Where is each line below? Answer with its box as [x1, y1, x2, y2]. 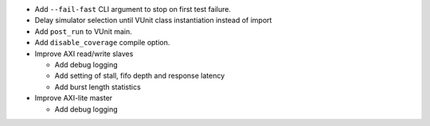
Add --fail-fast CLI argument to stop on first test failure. [34, 5, 231, 13]
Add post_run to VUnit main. [34, 26, 132, 36]
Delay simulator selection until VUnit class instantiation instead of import [34, 16, 272, 25]
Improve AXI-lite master [34, 94, 113, 103]
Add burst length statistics [54, 82, 141, 91]
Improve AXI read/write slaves [34, 48, 134, 59]
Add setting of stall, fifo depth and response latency [54, 71, 225, 81]
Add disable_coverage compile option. [34, 38, 170, 48]
